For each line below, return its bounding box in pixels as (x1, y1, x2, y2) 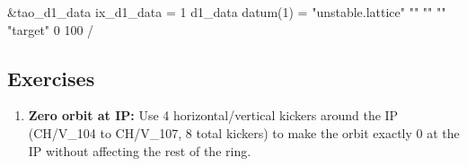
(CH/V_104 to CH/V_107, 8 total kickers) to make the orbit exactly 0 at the (28, 123, 460, 142)
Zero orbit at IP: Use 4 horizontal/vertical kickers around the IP (28, 106, 399, 125)
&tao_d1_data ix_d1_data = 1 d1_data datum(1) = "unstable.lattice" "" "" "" (7, 3, 446, 21)
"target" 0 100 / (7, 20, 94, 39)
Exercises (7, 64, 95, 92)
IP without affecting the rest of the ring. (28, 141, 251, 160)
